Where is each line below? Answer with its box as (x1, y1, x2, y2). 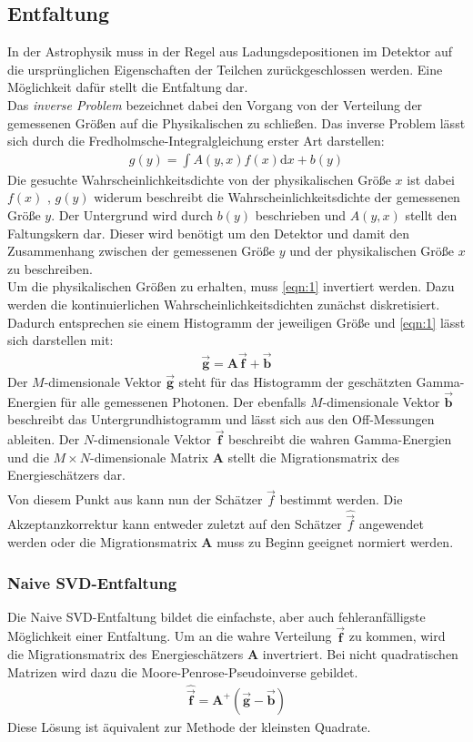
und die (7, 447, 49, 466)
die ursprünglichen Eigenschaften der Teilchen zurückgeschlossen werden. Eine (7, 59, 443, 78)
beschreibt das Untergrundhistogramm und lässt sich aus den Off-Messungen (7, 410, 435, 429)
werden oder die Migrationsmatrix (7, 533, 197, 552)
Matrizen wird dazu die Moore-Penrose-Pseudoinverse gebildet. (7, 662, 358, 681)
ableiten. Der (7, 430, 80, 449)
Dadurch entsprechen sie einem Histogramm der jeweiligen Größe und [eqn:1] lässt (7, 312, 466, 331)
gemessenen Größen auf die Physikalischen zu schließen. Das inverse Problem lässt (7, 113, 466, 132)
